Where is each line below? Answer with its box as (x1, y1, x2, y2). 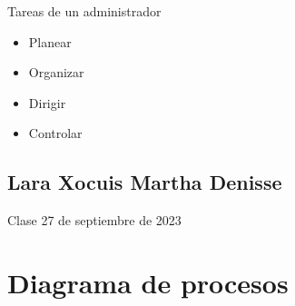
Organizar (28, 63, 84, 82)
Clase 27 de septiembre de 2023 (7, 211, 182, 230)
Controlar (28, 123, 83, 143)
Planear (28, 32, 72, 51)
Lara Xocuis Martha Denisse (7, 168, 282, 196)
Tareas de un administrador (7, 2, 162, 20)
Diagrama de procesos (7, 263, 289, 301)
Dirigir (28, 93, 66, 112)
